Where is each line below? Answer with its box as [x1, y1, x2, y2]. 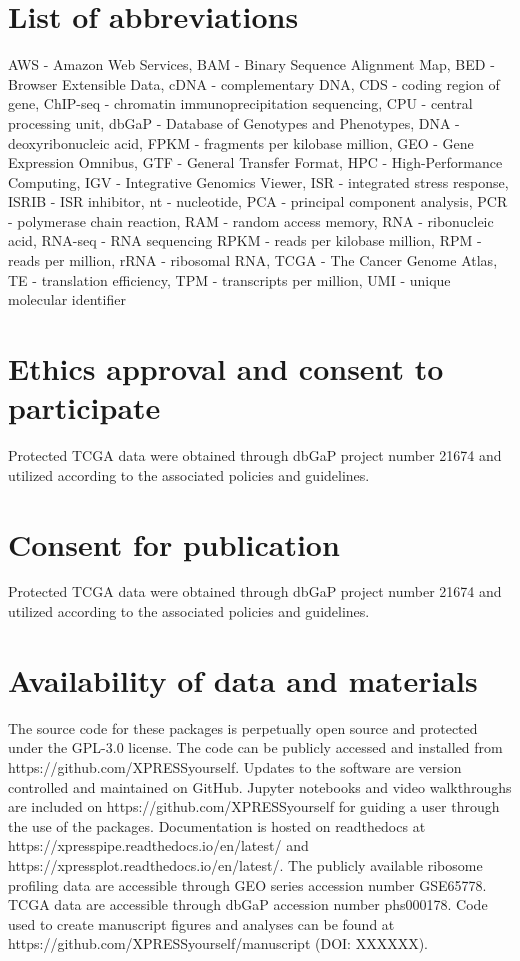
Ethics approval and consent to [8, 348, 444, 389]
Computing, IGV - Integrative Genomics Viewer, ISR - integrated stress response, [8, 171, 509, 192]
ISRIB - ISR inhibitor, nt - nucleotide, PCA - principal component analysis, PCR [8, 191, 508, 212]
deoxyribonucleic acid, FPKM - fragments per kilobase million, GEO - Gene [8, 132, 474, 153]
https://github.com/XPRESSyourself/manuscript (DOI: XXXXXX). [8, 933, 428, 954]
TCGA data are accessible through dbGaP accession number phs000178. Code [8, 894, 488, 915]
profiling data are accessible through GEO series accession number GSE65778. [8, 874, 487, 895]
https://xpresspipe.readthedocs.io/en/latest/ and [8, 835, 309, 856]
